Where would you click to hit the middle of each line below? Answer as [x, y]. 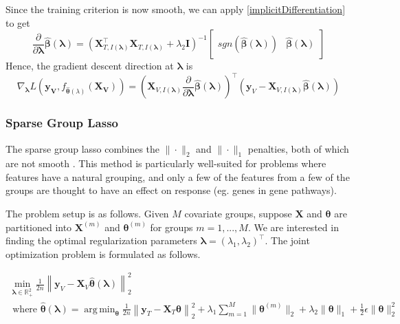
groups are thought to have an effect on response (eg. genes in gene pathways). [171, 190]
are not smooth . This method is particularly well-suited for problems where [166, 163]
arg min [100, 309]
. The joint [287, 240]
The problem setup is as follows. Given [87, 214]
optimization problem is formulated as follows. [103, 253]
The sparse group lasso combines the [83, 148]
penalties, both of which [298, 148]
